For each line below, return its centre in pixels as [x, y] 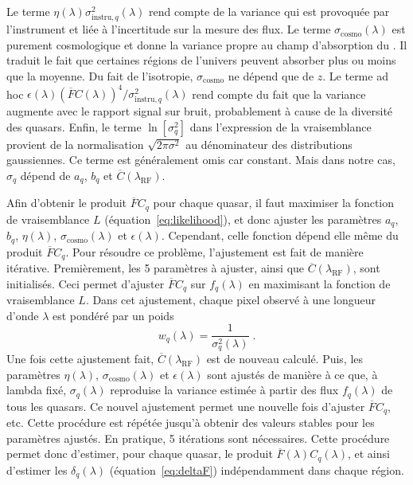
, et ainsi [368, 454]
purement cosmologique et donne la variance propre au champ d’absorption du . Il [207, 44]
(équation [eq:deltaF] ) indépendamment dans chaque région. [257, 469]
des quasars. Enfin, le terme [74, 126]
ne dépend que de [271, 75]
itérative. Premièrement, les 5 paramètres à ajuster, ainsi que [156, 268]
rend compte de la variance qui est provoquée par [269, 11]
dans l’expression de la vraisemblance [281, 126]
